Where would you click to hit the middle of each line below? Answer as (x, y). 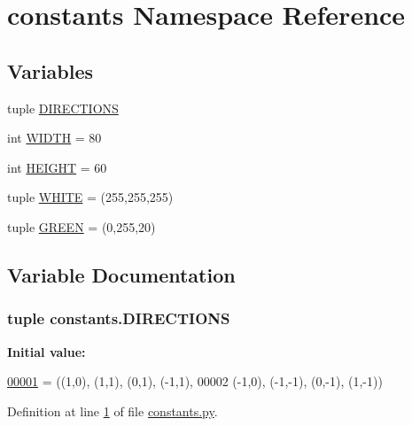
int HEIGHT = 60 (57, 167)
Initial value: (47, 351)
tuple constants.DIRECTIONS (119, 318)
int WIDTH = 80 (54, 138)
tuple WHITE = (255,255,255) (90, 197)
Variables (51, 70)
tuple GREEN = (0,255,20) (82, 226)
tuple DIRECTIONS (63, 108)
